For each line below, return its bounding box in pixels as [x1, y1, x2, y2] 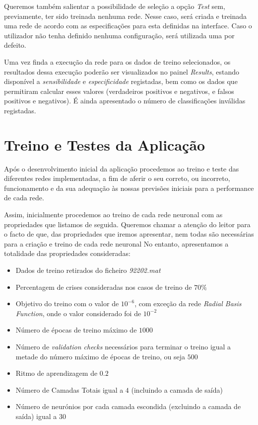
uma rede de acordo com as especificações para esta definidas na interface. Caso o [4, 20, 252, 31]
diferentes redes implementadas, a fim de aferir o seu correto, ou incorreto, [4, 173, 230, 183]
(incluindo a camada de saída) [131, 384, 223, 395]
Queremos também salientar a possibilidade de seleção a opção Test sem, [4, 1, 225, 11]
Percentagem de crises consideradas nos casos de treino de [15, 281, 192, 292]
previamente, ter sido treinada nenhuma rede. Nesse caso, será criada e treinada [4, 10, 247, 21]
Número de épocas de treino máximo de [15, 325, 137, 335]
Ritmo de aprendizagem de [15, 368, 98, 378]
